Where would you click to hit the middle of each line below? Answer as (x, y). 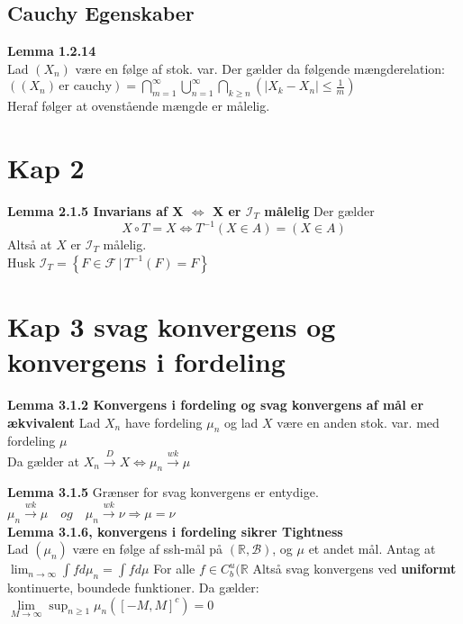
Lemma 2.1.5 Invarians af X (95, 210)
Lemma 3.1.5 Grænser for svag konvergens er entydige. (163, 492)
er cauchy (86, 87)
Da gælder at (43, 461)
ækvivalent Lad (54, 422)
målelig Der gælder (319, 210)
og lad (241, 422)
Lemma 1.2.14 (52, 51)
